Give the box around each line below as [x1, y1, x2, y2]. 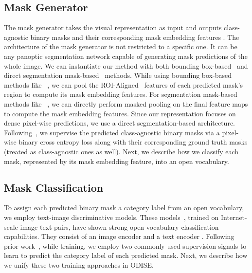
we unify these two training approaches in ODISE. [4, 259, 154, 270]
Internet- [221, 212, 247, 222]
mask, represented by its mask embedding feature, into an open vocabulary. [4, 156, 229, 166]
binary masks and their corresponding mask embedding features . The [30, 32, 239, 42]
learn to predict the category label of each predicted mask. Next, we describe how [4, 250, 248, 260]
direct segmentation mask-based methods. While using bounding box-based [4, 70, 232, 80]
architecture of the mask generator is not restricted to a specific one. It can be [4, 41, 237, 52]
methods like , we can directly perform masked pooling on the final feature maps [4, 98, 248, 109]
